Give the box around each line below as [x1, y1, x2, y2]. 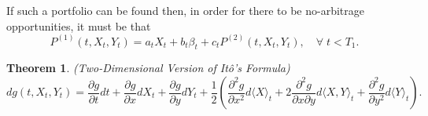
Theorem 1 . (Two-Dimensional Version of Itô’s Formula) [6, 60, 290, 76]
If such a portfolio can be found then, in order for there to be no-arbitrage [6, 2, 365, 18]
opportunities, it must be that [6, 17, 151, 34]
